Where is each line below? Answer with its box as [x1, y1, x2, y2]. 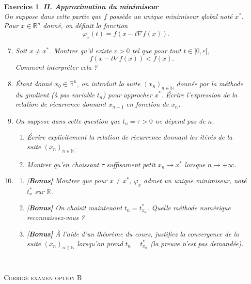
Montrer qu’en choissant [27, 159, 99, 169]
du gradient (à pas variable [15, 89, 95, 99]
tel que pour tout [132, 45, 181, 55]
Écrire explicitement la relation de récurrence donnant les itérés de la [27, 132, 233, 142]
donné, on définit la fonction [43, 20, 128, 31]
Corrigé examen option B [4, 272, 82, 283]
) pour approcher [103, 89, 152, 99]
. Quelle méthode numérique [147, 202, 231, 212]
